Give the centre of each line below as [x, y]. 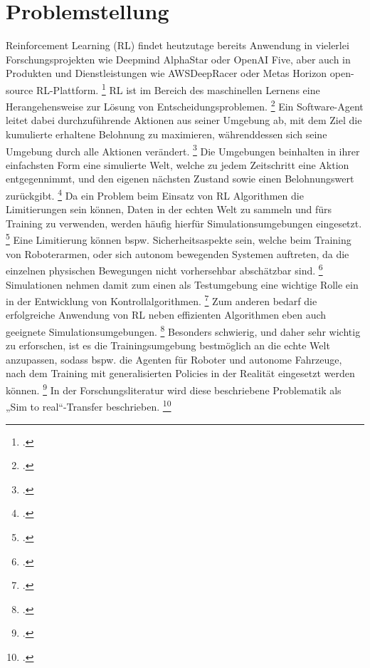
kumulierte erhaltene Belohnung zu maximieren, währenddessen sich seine [166, 134]
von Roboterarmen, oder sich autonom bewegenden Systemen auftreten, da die [178, 253]
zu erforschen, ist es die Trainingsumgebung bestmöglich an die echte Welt [168, 345]
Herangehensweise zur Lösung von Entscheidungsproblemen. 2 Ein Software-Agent [185, 105]
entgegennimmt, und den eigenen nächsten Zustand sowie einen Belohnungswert [180, 179]
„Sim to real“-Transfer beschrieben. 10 [89, 405]
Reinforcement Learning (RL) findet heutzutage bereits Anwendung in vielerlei [178, 45]
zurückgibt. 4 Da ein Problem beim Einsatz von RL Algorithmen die [155, 194]
